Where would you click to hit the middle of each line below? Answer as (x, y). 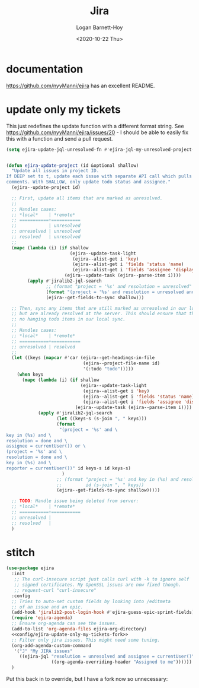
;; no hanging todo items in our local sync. (69, 319)
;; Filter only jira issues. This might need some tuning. (86, 640)
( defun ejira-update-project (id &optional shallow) (73, 165)
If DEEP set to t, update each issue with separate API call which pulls (99, 176)
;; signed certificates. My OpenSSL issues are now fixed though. (98, 585)
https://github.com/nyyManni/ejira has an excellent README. (81, 85)
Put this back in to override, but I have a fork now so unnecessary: (87, 679)
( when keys (30, 375)
